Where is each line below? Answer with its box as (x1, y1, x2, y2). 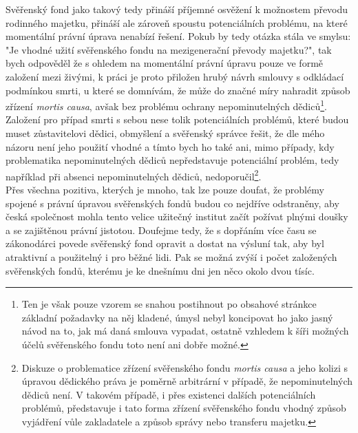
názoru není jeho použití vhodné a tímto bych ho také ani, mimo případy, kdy (6, 139, 335, 154)
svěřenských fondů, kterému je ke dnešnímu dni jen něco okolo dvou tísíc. (6, 263, 315, 277)
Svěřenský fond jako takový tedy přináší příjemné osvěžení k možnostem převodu (6, 2, 348, 16)
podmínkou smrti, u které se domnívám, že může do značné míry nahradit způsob (6, 83, 350, 97)
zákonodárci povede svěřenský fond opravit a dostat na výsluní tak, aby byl (6, 236, 324, 251)
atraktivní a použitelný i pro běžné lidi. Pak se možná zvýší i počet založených (6, 250, 337, 264)
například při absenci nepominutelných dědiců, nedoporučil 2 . (6, 167, 262, 183)
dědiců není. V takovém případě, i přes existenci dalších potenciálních (21, 387, 316, 401)
